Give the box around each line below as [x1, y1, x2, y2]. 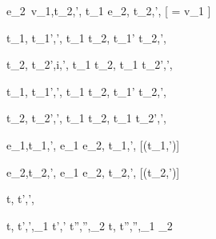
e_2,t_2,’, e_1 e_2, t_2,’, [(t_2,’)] [6, 163, 180, 180]
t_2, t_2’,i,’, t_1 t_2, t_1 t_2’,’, [6, 56, 173, 73]
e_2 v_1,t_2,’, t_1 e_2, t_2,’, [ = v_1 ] [6, 2, 211, 18]
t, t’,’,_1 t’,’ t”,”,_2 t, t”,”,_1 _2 [6, 217, 173, 233]
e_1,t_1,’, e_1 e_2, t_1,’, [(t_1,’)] [6, 136, 180, 153]
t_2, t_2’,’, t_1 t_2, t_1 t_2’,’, [6, 110, 166, 126]
